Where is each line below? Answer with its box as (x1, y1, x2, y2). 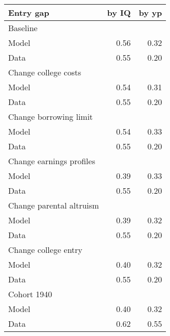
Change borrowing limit (8, 111, 93, 122)
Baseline (8, 22, 38, 34)
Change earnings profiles (8, 155, 95, 167)
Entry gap (8, 7, 49, 18)
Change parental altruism (8, 199, 99, 211)
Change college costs (8, 66, 81, 78)
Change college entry (8, 244, 82, 255)
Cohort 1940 (8, 288, 52, 300)
